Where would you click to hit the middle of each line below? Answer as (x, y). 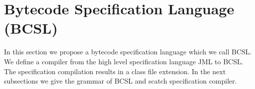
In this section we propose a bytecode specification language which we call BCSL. (128, 52)
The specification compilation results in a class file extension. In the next (115, 71)
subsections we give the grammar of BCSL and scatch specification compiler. (121, 81)
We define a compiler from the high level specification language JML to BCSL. (124, 61)
